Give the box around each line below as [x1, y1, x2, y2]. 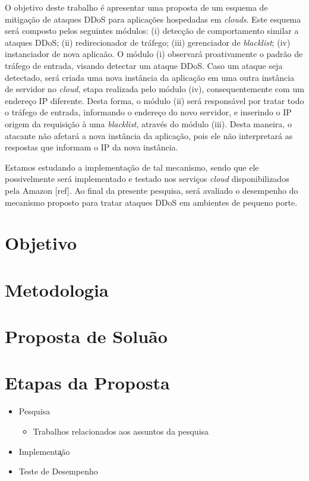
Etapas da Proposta [5, 370, 170, 395]
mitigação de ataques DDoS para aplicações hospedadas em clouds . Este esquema [5, 12, 301, 25]
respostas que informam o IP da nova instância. [5, 141, 178, 153]
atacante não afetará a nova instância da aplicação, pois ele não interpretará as [5, 129, 293, 142]
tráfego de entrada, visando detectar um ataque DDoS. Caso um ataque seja [5, 59, 283, 71]
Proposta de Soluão [5, 324, 168, 348]
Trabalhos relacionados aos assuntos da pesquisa [33, 425, 209, 437]
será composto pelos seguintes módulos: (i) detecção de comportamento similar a [5, 24, 299, 37]
